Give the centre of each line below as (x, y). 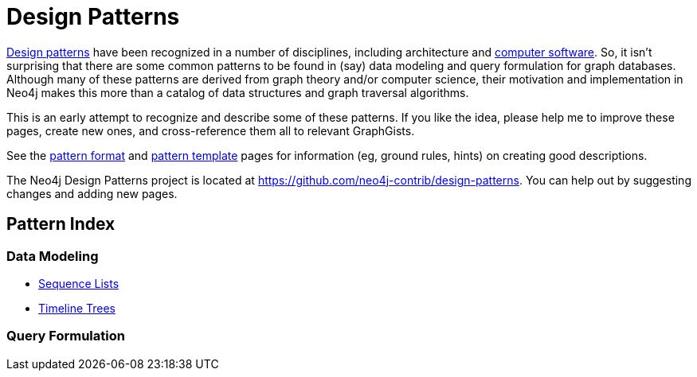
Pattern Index (61, 224)
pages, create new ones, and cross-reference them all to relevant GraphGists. (211, 130)
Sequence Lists (79, 283)
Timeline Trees (77, 308)
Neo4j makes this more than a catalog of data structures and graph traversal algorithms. (238, 92)
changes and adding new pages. (92, 193)
